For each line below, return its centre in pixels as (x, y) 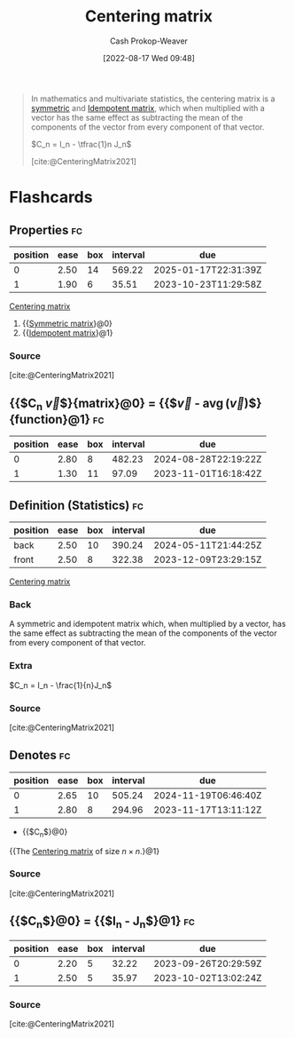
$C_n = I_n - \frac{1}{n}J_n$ (61, 685)
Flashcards (51, 198)
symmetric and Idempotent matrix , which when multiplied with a (148, 107)
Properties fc (46, 230)
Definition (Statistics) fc (77, 505)
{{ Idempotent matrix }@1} (67, 333)
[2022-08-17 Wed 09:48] (149, 58)
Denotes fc (40, 755)
